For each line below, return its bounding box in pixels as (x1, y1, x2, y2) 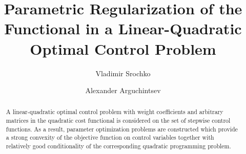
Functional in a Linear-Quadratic (4, 18, 242, 39)
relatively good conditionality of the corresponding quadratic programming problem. (6, 142, 231, 150)
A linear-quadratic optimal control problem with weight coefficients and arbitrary (6, 107, 223, 116)
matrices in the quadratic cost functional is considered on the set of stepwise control (6, 116, 231, 125)
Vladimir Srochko (95, 68, 151, 78)
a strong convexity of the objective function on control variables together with (6, 133, 214, 142)
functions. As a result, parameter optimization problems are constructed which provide (6, 124, 238, 133)
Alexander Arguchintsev (85, 85, 161, 96)
